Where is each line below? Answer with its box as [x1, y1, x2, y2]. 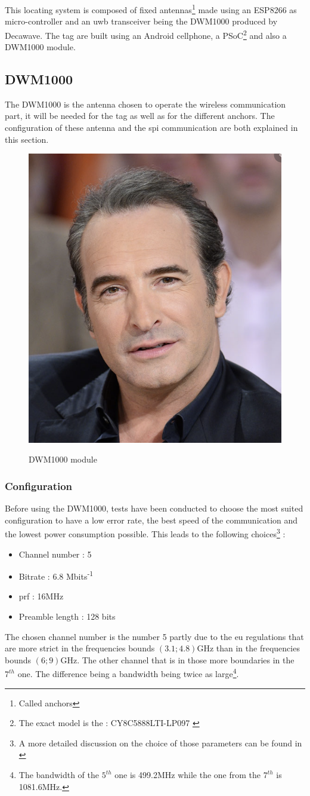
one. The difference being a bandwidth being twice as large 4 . [17, 666, 239, 680]
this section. [5, 133, 49, 145]
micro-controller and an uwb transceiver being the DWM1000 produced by [5, 15, 278, 27]
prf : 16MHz [18, 590, 64, 602]
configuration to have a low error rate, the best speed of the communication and [5, 513, 298, 526]
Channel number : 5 [18, 547, 92, 560]
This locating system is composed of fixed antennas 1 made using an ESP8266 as [5, 2, 297, 16]
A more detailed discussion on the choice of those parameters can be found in [18, 736, 302, 749]
